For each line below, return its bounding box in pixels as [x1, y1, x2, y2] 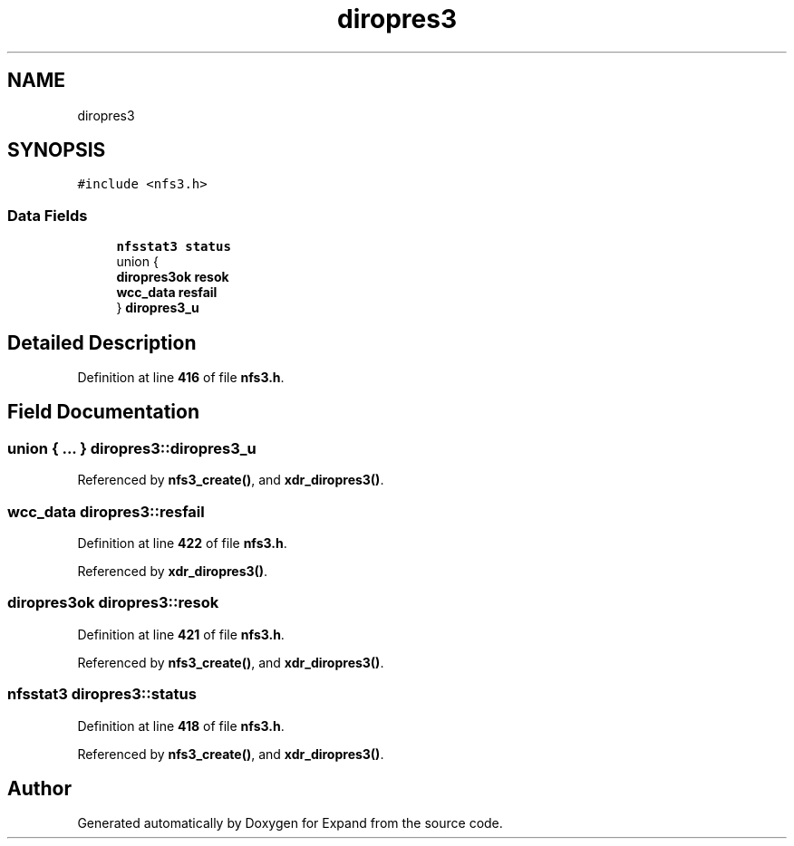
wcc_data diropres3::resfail [7, 502, 205, 521]
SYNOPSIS [7, 139, 106, 162]
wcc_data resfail [116, 284, 218, 301]
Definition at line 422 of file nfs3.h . [77, 535, 287, 551]
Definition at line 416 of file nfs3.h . [77, 370, 285, 386]
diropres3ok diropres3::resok [7, 593, 219, 612]
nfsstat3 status [116, 239, 231, 255]
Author [7, 776, 72, 800]
